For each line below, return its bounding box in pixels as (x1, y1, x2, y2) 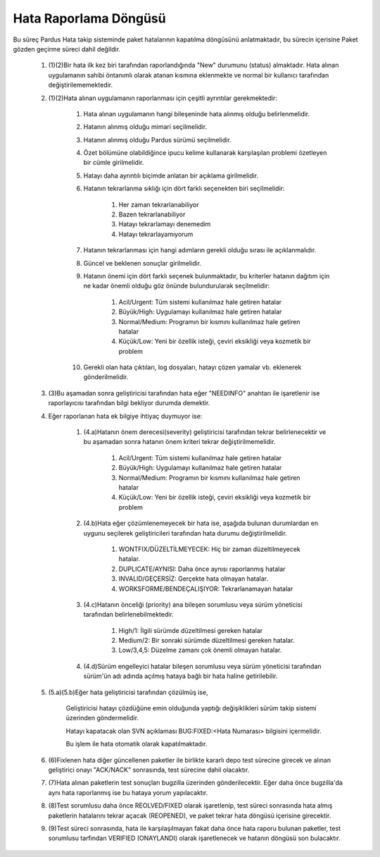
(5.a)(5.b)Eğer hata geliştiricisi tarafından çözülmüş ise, (48, 688, 208, 696)
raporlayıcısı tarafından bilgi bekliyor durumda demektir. (48, 399, 210, 407)
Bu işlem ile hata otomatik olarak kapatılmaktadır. (65, 740, 208, 748)
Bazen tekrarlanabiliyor (118, 210, 186, 218)
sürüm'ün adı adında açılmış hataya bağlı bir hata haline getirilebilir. (83, 672, 278, 680)
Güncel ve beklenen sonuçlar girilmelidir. (83, 259, 202, 267)
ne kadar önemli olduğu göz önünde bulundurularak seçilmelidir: (83, 282, 270, 290)
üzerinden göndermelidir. (65, 714, 139, 722)
